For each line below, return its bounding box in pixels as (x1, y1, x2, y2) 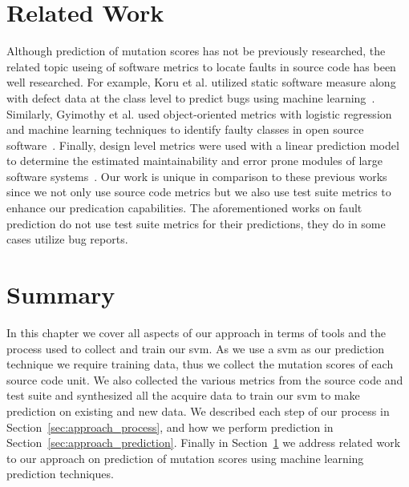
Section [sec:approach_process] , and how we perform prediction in (6, 418, 334, 435)
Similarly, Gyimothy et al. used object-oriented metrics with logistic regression (6, 105, 392, 122)
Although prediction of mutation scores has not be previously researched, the (6, 42, 386, 59)
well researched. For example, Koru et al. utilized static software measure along (6, 74, 396, 91)
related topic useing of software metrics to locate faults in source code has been (6, 58, 396, 74)
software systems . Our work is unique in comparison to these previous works (6, 167, 387, 184)
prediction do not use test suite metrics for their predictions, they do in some (6, 215, 386, 231)
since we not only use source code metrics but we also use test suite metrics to (6, 183, 391, 200)
